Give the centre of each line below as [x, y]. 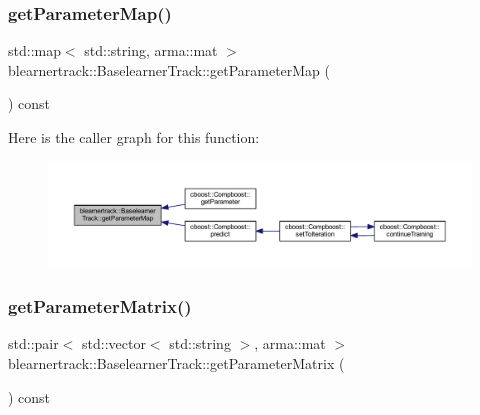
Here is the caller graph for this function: [134, 137]
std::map [34, 50]
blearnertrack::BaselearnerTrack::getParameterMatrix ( [176, 363]
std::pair [33, 343]
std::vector [114, 343]
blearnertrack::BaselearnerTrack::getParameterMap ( [169, 69]
